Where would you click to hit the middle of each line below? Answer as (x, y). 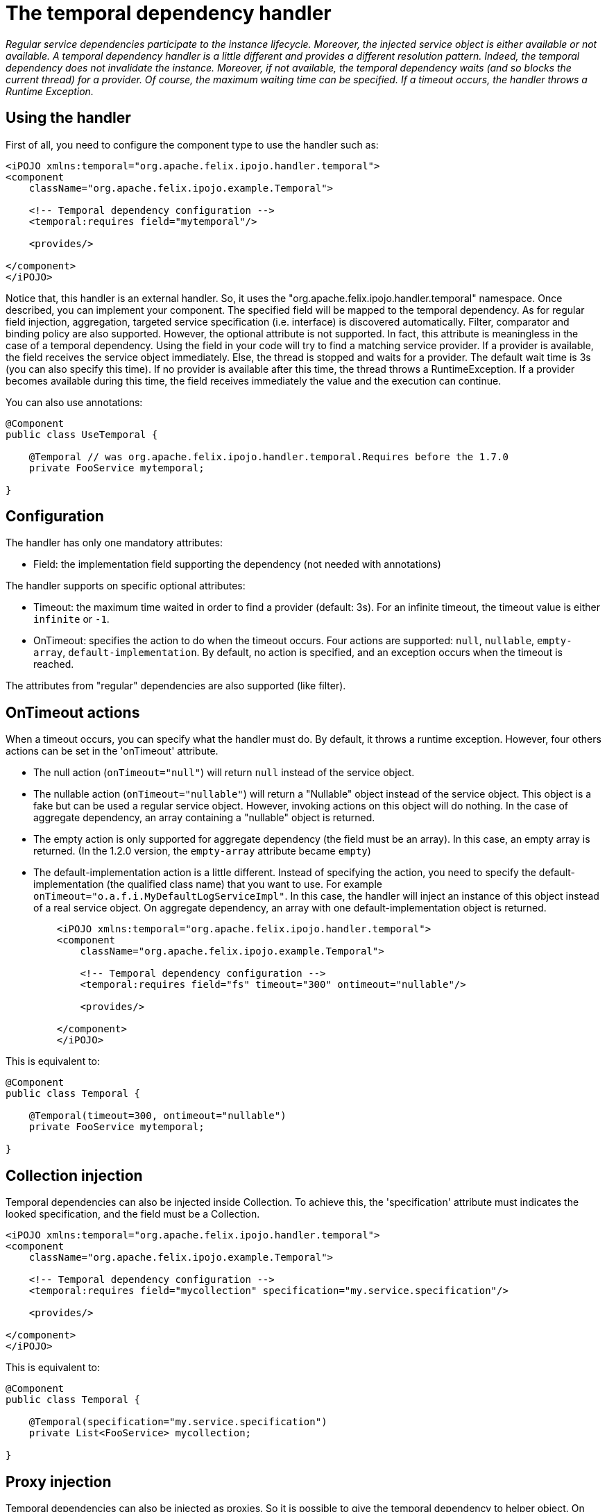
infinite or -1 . (71, 619)
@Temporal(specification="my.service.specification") (178, 1422)
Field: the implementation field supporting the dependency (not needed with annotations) (237, 564)
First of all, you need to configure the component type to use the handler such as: (192, 144)
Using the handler (68, 118)
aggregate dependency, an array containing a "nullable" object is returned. (204, 818)
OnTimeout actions (73, 712)
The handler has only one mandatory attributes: (114, 543)
